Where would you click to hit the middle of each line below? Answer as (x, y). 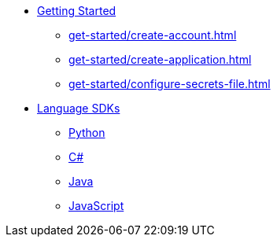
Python (87, 133)
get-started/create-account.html (153, 35)
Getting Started (77, 11)
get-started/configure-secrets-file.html (170, 84)
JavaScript (96, 206)
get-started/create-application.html (160, 59)
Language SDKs (79, 108)
